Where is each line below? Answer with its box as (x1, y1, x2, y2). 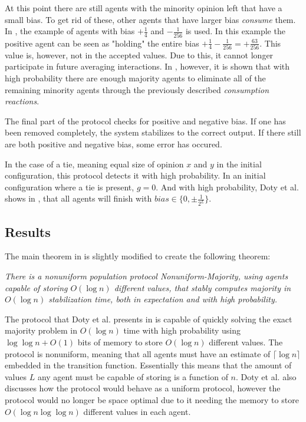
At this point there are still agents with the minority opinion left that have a (5, 2, 282, 14)
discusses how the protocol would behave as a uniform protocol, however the (5, 382, 281, 394)
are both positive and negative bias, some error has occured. (5, 137, 222, 150)
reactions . (5, 95, 40, 107)
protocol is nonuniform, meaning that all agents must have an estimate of (5, 347, 271, 360)
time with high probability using (123, 324, 241, 337)
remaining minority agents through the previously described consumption (5, 83, 269, 95)
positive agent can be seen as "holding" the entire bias (5, 37, 199, 49)
